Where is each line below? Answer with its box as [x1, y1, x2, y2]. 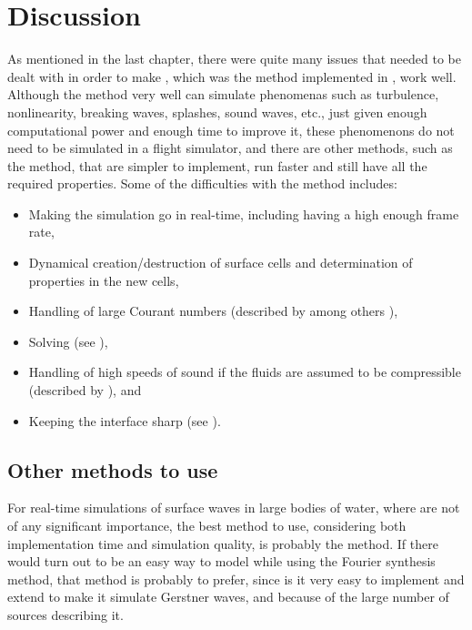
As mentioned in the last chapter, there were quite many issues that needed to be [7, 49, 461, 68]
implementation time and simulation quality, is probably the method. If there [7, 533, 438, 553]
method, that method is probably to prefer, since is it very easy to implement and [7, 569, 465, 588]
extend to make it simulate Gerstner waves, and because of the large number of [7, 587, 449, 606]
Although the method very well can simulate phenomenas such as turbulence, [7, 85, 439, 104]
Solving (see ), [28, 331, 108, 351]
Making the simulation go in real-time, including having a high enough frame [28, 204, 459, 223]
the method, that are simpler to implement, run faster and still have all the [7, 156, 427, 175]
